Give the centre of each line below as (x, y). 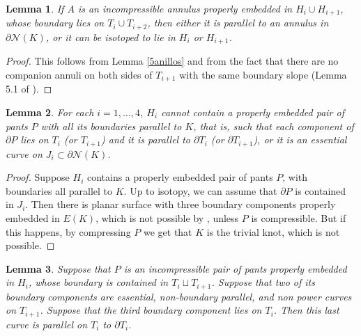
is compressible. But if (299, 218)
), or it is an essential (300, 139)
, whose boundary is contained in (99, 282)
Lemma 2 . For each (50, 112)
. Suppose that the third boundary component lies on (151, 310)
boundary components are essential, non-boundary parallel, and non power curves (179, 296)
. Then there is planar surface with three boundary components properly (180, 204)
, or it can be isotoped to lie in (110, 37)
